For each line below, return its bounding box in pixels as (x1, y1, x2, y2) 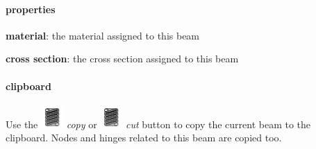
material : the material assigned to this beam (6, 28, 200, 42)
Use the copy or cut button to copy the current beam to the (6, 116, 311, 131)
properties (6, 1, 56, 16)
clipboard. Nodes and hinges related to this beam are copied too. (6, 130, 282, 145)
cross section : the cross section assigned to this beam (6, 51, 239, 66)
